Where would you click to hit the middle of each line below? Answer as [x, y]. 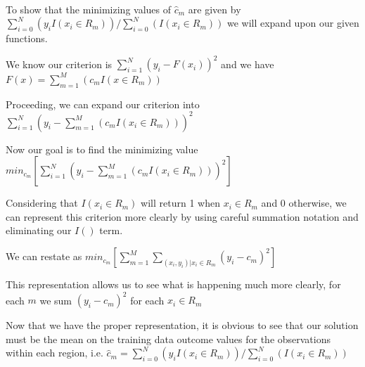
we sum [56, 300]
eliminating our [39, 230]
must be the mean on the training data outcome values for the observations [168, 339]
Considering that [42, 203]
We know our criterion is [59, 64]
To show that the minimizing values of [89, 9]
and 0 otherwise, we [304, 203]
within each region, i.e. [55, 353]
